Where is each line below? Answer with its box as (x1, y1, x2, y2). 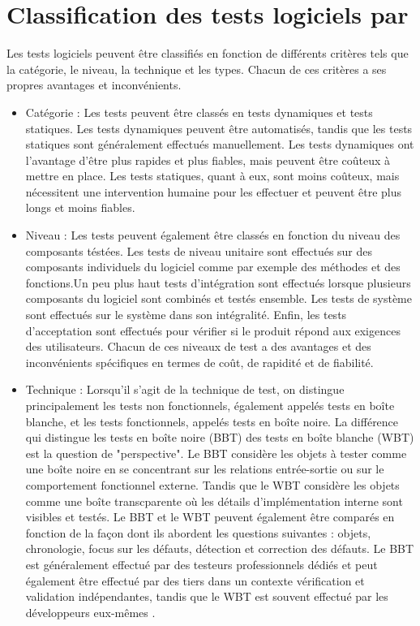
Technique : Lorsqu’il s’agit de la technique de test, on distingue (25, 381, 345, 398)
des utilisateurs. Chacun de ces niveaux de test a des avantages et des (25, 338, 371, 355)
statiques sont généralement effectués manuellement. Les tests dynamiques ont (25, 136, 414, 153)
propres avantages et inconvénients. (6, 76, 182, 93)
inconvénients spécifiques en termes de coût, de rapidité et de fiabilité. (25, 353, 374, 370)
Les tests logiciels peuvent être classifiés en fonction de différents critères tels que (6, 45, 409, 62)
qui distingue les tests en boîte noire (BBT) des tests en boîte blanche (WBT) (25, 429, 414, 446)
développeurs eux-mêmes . (25, 603, 156, 620)
